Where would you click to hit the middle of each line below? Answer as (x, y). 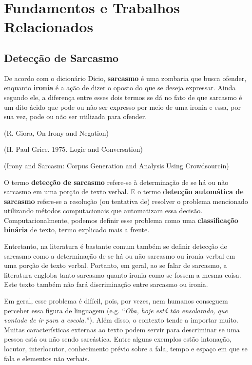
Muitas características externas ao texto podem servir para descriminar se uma (122, 329)
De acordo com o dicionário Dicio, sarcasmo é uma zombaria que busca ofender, (125, 78)
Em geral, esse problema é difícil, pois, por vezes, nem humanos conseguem (116, 301)
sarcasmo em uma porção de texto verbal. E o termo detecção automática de (124, 192)
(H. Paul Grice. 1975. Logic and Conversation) (73, 149)
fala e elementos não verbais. (47, 358)
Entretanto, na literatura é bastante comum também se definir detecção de (116, 246)
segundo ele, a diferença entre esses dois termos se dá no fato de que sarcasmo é (123, 97)
